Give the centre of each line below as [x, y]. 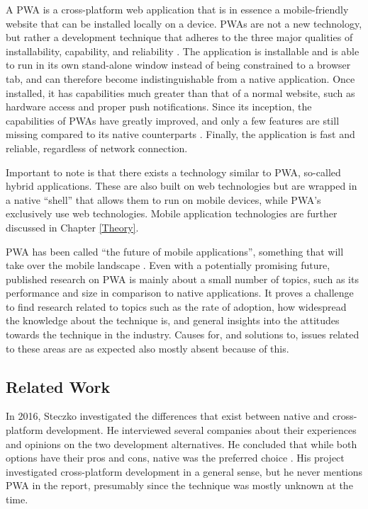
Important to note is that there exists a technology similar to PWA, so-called [173, 172]
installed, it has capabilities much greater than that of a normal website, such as [180, 92]
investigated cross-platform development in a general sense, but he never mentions [184, 471]
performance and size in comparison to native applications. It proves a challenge [180, 293]
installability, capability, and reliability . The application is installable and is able [183, 51]
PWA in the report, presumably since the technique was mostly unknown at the [179, 485]
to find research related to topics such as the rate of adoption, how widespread [176, 306]
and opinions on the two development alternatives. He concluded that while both [182, 444]
